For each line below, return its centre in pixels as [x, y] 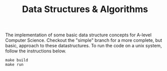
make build [17, 60]
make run [14, 65]
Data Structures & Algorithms [85, 9]
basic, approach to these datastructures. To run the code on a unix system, [83, 46]
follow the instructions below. [36, 51]
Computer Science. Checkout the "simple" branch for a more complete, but [84, 40]
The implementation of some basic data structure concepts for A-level [78, 35]
